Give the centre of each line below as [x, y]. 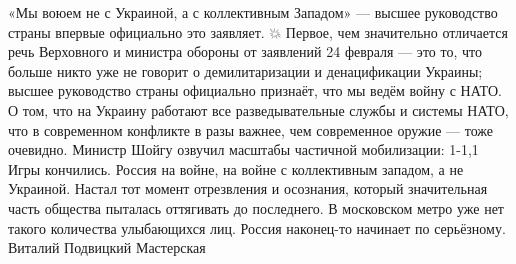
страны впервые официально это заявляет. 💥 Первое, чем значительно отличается [258, 31]
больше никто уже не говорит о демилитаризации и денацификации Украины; [245, 70]
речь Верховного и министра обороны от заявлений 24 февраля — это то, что [245, 51]
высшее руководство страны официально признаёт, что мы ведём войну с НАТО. [255, 90]
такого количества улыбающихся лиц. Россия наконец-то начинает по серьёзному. [257, 227]
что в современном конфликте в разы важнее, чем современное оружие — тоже [251, 129]
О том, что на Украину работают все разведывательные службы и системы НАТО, [258, 109]
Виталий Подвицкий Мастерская [107, 247]
